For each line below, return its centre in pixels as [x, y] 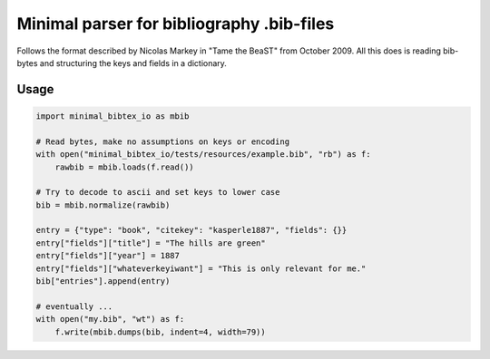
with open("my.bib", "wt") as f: [110, 319]
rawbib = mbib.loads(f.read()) [124, 167]
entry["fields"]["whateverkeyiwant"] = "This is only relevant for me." [201, 268]
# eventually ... [74, 306]
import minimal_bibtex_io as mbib [113, 116]
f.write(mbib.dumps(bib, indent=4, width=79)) [161, 332]
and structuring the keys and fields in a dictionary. [133, 63]
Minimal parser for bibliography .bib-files [176, 24]
